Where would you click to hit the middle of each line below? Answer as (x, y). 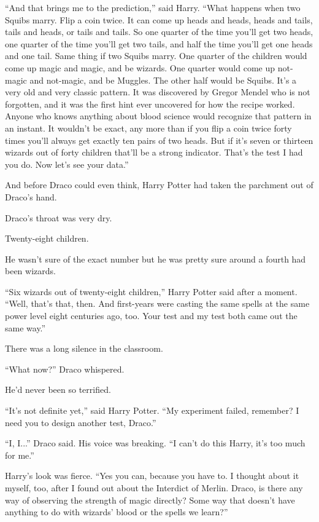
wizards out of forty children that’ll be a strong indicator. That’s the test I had (154, 152)
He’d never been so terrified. (58, 390)
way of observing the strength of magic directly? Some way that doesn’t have (150, 500)
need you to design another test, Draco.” (81, 422)
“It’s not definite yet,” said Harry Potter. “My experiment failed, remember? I (152, 410)
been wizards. (30, 271)
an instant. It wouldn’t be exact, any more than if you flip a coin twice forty (148, 128)
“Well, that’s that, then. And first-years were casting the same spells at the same (157, 303)
